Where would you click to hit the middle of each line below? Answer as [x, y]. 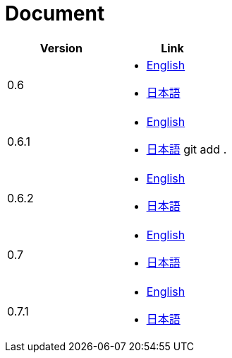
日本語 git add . [187, 149]
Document [55, 13]
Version [61, 48]
